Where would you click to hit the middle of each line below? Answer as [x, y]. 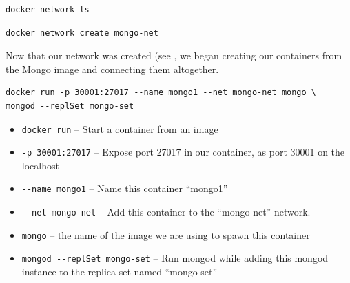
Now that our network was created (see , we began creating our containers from [174, 55]
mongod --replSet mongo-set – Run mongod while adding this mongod [175, 258]
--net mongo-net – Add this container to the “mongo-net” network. [166, 212]
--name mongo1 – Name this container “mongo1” [125, 188]
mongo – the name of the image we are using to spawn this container [166, 234]
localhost [40, 165]
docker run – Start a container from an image [120, 128]
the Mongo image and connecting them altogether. [112, 69]
